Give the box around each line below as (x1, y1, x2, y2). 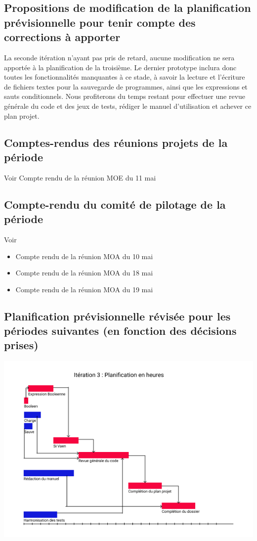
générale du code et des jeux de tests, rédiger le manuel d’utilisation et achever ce (4, 100, 252, 111)
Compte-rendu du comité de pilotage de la (4, 196, 226, 212)
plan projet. (4, 110, 40, 121)
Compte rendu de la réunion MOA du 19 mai (15, 284, 153, 294)
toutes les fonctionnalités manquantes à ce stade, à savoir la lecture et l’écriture (4, 72, 245, 82)
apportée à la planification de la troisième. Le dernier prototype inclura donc (4, 62, 237, 72)
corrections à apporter (4, 29, 121, 45)
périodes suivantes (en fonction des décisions (4, 323, 237, 338)
